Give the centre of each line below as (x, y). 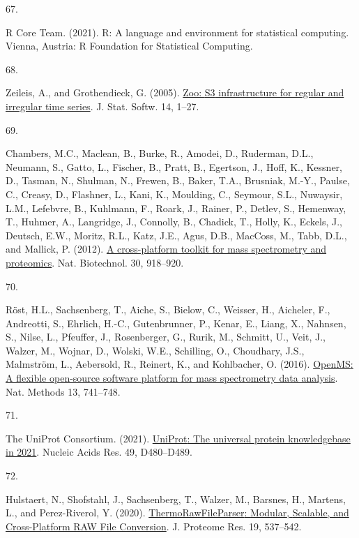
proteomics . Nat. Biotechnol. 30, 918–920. (95, 262)
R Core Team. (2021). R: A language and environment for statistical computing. (177, 32)
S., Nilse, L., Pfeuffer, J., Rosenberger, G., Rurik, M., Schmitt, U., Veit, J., (166, 337)
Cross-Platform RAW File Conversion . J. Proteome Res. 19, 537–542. (154, 526)
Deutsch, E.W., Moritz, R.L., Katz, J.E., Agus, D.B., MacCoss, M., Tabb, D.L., (176, 235)
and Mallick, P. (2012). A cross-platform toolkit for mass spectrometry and (166, 249)
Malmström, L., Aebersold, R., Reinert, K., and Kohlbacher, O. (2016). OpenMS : (179, 364)
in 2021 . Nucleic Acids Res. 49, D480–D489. (99, 452)
